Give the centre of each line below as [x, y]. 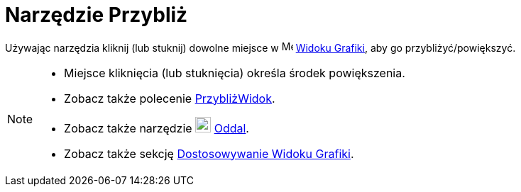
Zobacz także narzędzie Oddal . [157, 128]
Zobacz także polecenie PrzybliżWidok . [170, 98]
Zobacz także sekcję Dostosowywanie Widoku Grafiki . [209, 153]
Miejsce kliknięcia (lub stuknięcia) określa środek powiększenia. [235, 73]
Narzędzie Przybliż [97, 15]
